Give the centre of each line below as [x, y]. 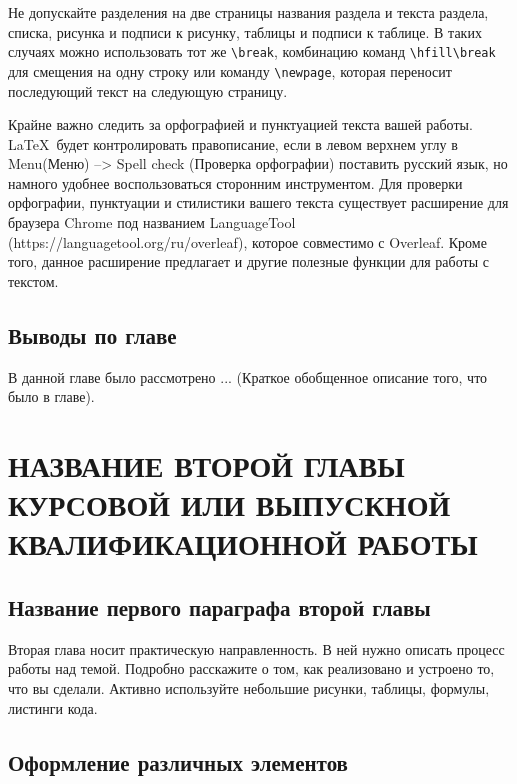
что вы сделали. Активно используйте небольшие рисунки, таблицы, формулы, [249, 687]
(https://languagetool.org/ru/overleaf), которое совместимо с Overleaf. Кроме [247, 241]
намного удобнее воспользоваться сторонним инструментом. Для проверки [235, 182]
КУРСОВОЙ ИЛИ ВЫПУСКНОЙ [229, 504]
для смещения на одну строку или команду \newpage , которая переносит [230, 70]
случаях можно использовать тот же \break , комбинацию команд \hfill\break [252, 51]
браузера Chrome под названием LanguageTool [152, 222]
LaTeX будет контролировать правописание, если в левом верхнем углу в [233, 143]
